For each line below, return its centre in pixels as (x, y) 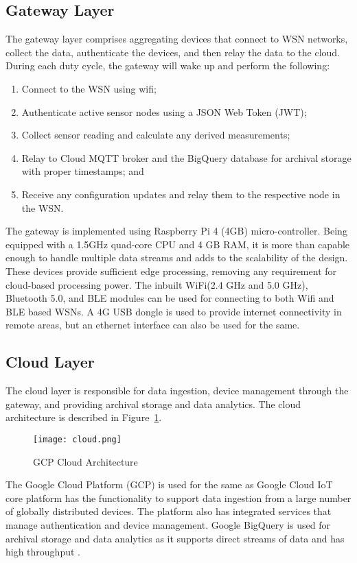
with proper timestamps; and (83, 171)
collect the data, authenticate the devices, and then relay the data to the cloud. (173, 52)
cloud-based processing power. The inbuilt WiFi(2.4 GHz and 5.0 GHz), (157, 284)
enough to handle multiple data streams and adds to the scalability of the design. (177, 257)
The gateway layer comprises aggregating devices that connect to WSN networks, (177, 39)
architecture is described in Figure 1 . (84, 417)
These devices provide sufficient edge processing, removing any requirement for (171, 271)
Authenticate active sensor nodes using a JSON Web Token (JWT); (164, 111)
